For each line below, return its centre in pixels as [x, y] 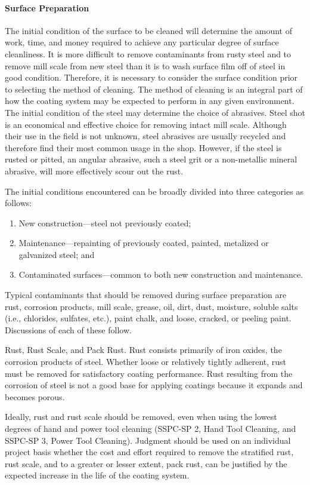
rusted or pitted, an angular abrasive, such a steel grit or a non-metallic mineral [151, 159]
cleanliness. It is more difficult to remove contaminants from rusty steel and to [148, 53]
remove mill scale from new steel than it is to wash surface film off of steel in [145, 65]
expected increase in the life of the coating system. [97, 475]
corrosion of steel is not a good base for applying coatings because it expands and [154, 385]
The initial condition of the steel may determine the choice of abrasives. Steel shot [155, 112]
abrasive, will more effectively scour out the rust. [94, 171]
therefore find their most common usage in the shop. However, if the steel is [143, 147]
